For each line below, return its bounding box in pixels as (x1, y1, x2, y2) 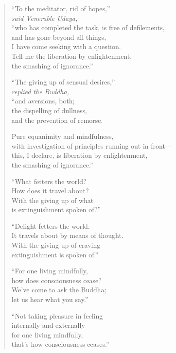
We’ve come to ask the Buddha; (11, 285, 106, 295)
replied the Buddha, (11, 86, 69, 96)
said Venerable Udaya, (11, 13, 78, 23)
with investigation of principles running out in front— (11, 140, 172, 151)
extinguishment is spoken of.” (11, 249, 99, 259)
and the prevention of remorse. (11, 115, 103, 125)
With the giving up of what (11, 195, 94, 205)
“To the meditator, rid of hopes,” (11, 3, 110, 13)
